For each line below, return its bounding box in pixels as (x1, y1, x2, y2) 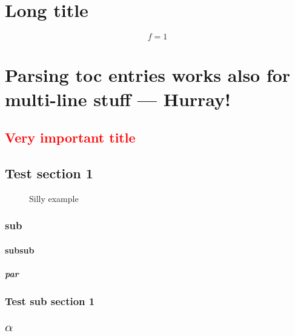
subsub (5, 243, 35, 256)
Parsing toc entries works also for (5, 62, 291, 87)
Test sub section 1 (5, 293, 95, 308)
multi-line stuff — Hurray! (5, 86, 231, 111)
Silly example (29, 192, 79, 204)
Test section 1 (5, 163, 93, 182)
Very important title (5, 128, 136, 147)
